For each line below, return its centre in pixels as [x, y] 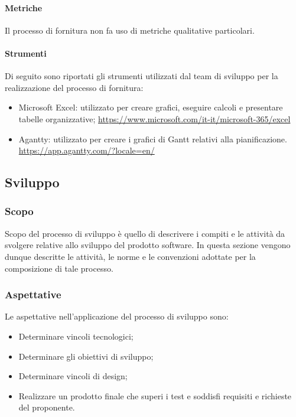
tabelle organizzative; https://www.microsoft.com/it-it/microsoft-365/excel [154, 118]
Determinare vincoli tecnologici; [76, 336]
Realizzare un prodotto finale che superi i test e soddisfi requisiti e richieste [155, 395]
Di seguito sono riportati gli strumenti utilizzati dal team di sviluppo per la [142, 76]
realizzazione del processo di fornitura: [74, 87]
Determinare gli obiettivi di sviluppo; [86, 356]
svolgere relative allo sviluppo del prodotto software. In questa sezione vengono [148, 245]
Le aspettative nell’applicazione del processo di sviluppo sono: [117, 316]
